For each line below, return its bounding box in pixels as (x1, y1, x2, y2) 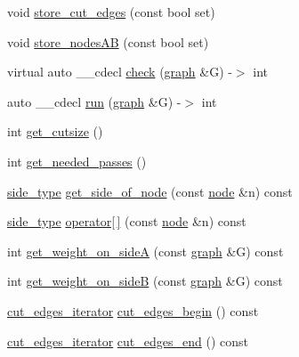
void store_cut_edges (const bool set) (7, 3, 215, 20)
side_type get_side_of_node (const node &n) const (7, 182, 293, 200)
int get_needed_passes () (7, 151, 147, 170)
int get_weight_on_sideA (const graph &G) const (7, 241, 284, 260)
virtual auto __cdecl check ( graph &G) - (7, 62, 232, 81)
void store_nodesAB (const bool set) (7, 32, 209, 51)
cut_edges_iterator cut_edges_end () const (7, 331, 248, 350)
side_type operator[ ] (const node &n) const (7, 212, 246, 231)
